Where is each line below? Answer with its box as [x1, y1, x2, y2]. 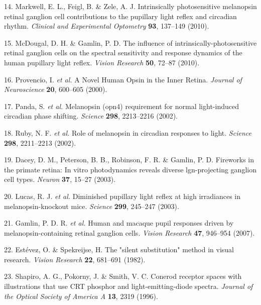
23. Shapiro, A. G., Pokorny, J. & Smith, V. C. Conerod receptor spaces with [4, 271, 242, 281]
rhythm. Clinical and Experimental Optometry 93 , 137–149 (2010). [4, 21, 209, 31]
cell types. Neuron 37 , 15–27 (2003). [4, 174, 116, 184]
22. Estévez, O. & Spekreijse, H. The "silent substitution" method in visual [4, 244, 234, 255]
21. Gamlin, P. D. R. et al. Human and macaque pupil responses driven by [4, 218, 234, 228]
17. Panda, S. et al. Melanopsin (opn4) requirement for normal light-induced [4, 100, 239, 111]
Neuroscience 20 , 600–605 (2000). [4, 84, 107, 94]
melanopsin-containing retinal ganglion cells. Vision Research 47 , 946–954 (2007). [4, 227, 255, 238]
